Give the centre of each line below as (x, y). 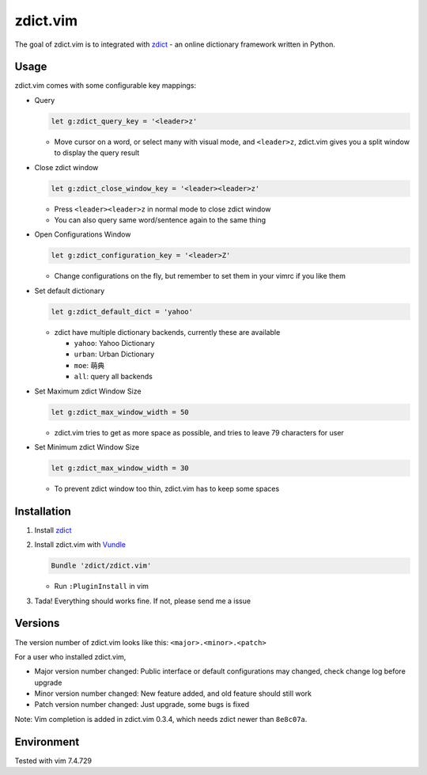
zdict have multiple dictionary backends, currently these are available (167, 332)
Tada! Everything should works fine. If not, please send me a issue (143, 601)
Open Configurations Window (83, 234)
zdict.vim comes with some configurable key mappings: (106, 85)
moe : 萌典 (89, 365)
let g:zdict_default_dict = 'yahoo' (122, 312)
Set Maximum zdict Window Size (88, 391)
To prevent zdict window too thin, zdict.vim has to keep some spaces (167, 488)
